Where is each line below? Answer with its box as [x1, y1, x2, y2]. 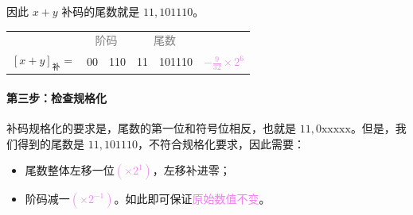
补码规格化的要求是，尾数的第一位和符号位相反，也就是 [6, 120, 296, 136]
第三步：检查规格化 [6, 90, 107, 106]
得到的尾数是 [17, 135, 84, 152]
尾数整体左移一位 [25, 162, 115, 179]
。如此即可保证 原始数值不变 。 [114, 190, 271, 207]
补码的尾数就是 [61, 3, 140, 19]
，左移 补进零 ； [152, 162, 231, 179]
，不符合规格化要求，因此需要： [137, 135, 305, 152]
